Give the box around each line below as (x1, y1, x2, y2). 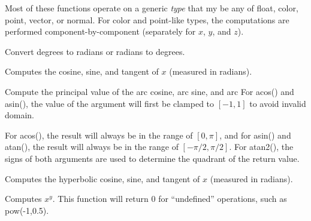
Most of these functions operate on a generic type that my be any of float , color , (5, 2, 298, 14)
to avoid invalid (249, 97, 306, 109)
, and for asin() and (219, 128, 291, 141)
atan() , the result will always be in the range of (5, 140, 179, 153)
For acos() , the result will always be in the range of (5, 128, 193, 141)
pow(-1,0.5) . (5, 204, 49, 216)
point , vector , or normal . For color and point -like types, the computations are (5, 13, 289, 26)
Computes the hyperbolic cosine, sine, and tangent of (5, 172, 200, 185)
